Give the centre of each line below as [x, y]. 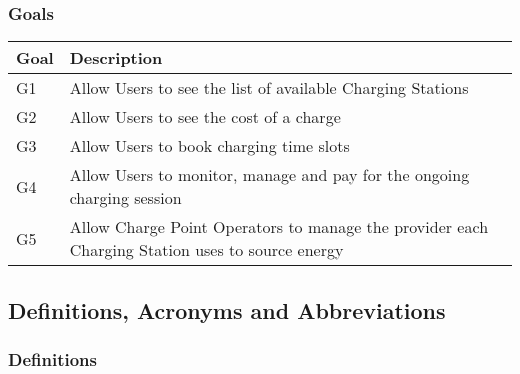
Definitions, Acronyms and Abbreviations [227, 309]
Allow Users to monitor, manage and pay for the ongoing [269, 175]
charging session [125, 198]
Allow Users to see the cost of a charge [205, 117]
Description [116, 58]
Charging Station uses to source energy [206, 250]
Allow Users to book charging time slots [209, 146]
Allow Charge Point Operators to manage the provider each [279, 227]
